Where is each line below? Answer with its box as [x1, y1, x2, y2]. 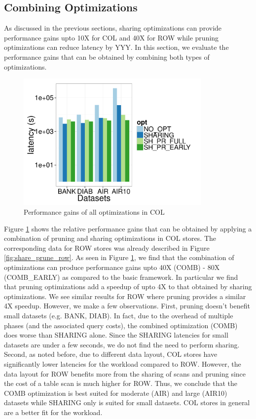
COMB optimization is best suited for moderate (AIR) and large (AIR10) [4, 387, 227, 398]
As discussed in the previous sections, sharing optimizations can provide [4, 23, 222, 33]
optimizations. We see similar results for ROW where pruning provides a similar [4, 291, 246, 301]
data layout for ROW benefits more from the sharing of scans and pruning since [4, 368, 246, 379]
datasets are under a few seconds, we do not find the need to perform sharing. [4, 339, 240, 349]
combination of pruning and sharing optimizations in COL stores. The [4, 233, 216, 243]
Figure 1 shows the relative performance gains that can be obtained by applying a [4, 223, 252, 233]
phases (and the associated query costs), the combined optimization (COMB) [4, 320, 238, 330]
